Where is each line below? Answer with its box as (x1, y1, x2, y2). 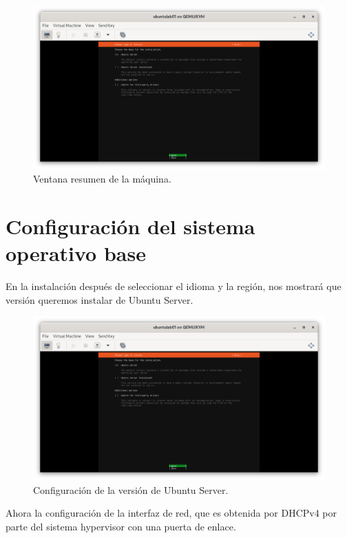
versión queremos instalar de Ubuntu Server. (6, 292, 193, 307)
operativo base (6, 239, 146, 267)
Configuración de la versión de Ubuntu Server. (33, 482, 229, 497)
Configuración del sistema (6, 212, 255, 240)
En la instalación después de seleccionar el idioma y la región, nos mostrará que (6, 279, 341, 293)
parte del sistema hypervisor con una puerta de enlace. (6, 519, 236, 533)
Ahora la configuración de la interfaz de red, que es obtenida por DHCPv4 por (6, 506, 337, 520)
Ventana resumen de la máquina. (33, 172, 171, 186)
